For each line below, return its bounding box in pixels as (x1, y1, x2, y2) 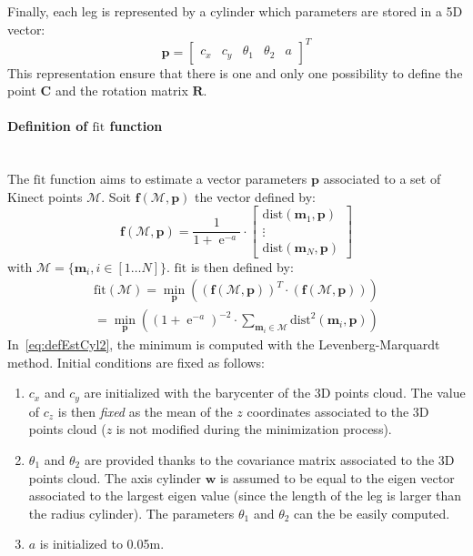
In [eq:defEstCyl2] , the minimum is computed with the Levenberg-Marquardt (7, 335, 440, 354)
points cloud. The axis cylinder (28, 468, 202, 487)
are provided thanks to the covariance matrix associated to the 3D (84, 450, 455, 470)
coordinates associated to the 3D (247, 401, 429, 420)
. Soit (101, 187, 131, 206)
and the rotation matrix (55, 81, 188, 100)
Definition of (7, 116, 88, 136)
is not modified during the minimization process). (116, 420, 392, 439)
